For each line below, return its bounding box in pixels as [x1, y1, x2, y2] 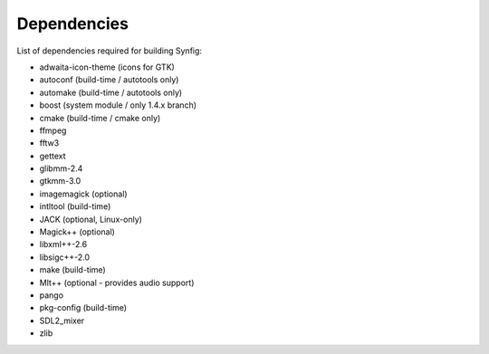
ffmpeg [39, 125, 67, 136]
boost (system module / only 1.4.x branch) [39, 100, 197, 110]
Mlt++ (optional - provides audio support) [39, 277, 195, 288]
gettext [39, 150, 67, 161]
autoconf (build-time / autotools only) [39, 74, 179, 85]
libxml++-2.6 [39, 239, 88, 250]
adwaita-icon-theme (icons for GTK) [39, 62, 176, 72]
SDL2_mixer [39, 315, 85, 326]
